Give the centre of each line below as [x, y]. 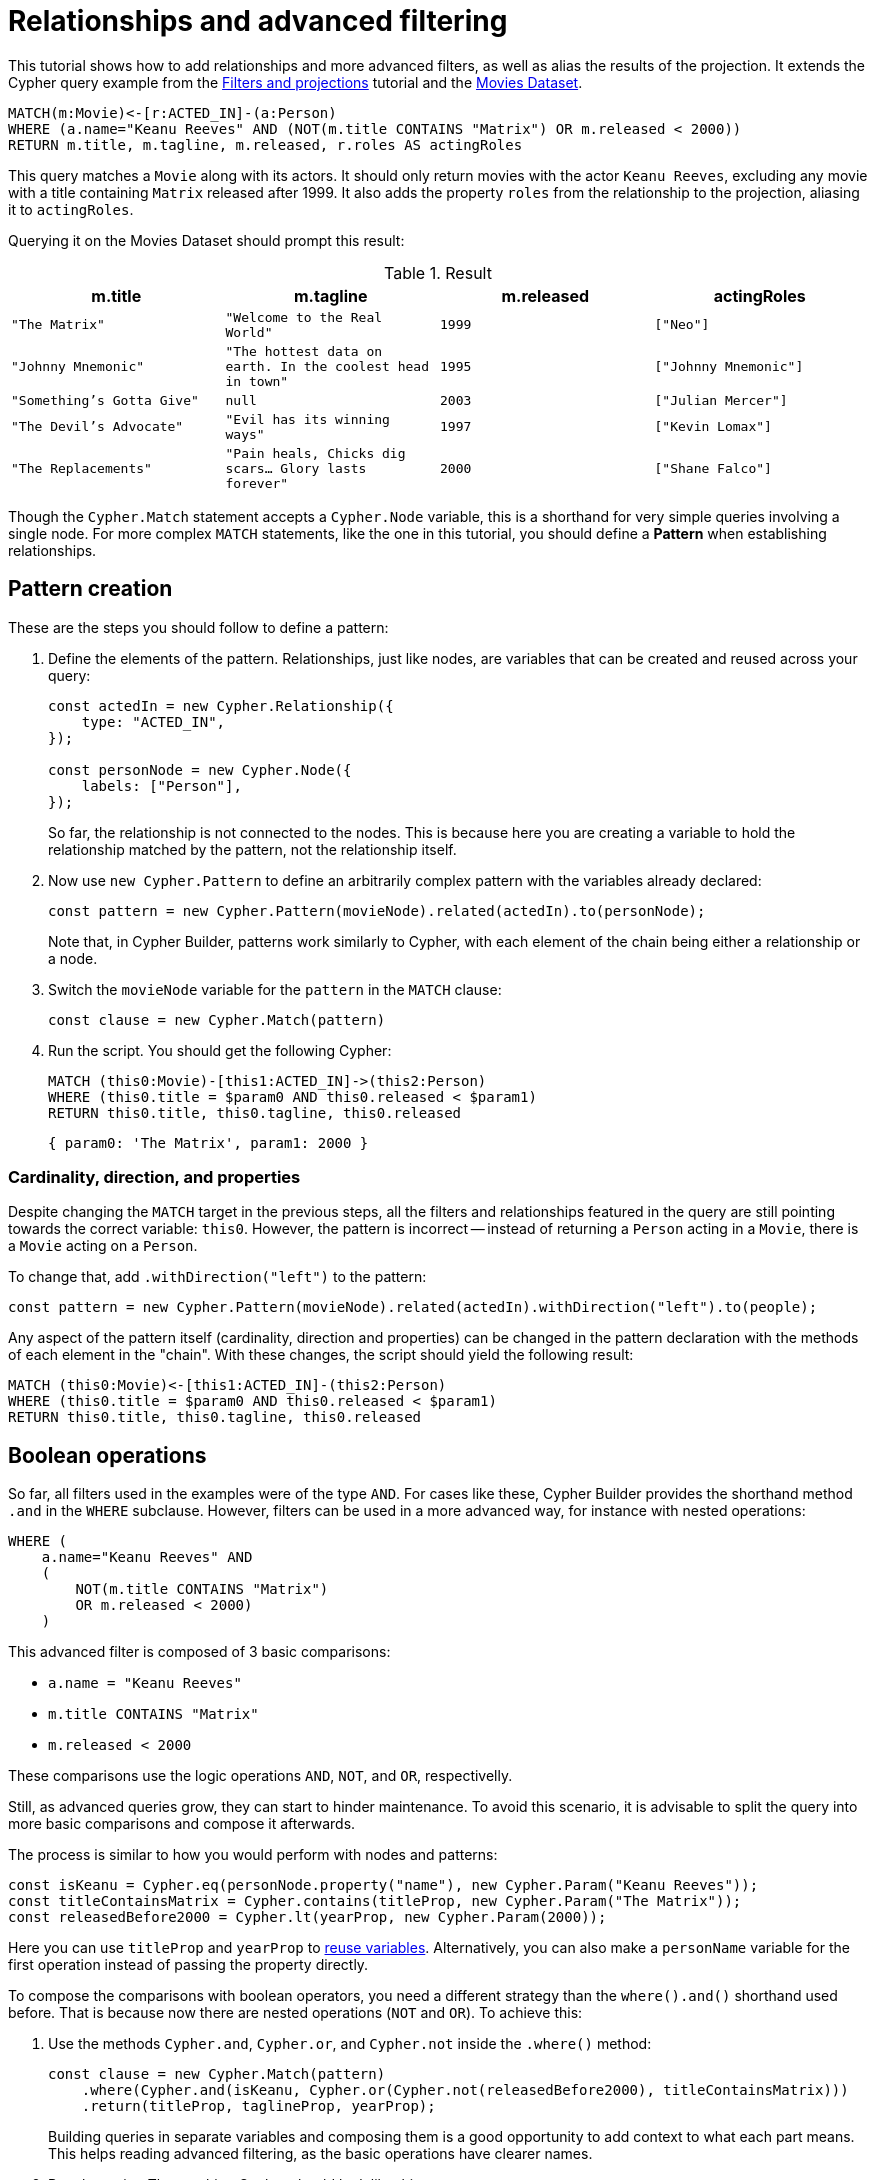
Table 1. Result [438, 272]
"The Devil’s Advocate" [97, 427]
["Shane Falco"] [713, 468]
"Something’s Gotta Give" [105, 400]
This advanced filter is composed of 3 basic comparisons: [199, 1652]
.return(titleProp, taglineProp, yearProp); [258, 2106]
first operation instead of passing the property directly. [188, 1965]
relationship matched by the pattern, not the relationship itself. [252, 849]
